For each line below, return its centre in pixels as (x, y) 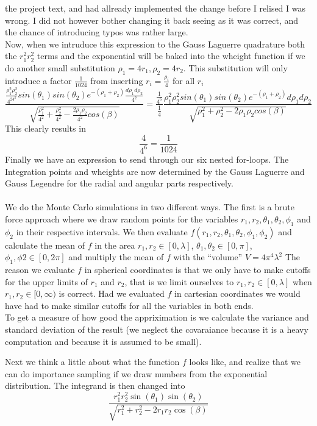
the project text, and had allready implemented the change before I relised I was (155, 8)
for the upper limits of (46, 281)
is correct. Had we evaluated (112, 293)
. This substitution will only (235, 67)
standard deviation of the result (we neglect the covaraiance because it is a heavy (157, 329)
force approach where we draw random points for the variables (122, 218)
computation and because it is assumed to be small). (103, 341)
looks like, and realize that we (245, 362)
